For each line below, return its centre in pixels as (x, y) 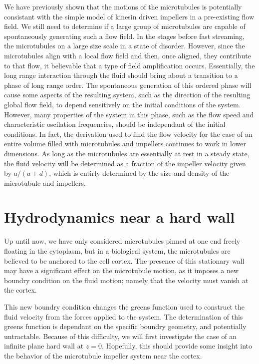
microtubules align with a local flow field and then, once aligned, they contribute (128, 55)
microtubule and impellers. (45, 182)
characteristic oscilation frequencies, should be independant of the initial (115, 124)
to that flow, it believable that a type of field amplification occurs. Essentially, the (129, 65)
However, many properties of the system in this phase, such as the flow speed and (129, 114)
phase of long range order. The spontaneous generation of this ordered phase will (128, 85)
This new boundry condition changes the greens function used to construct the (124, 306)
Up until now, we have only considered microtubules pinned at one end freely (122, 241)
